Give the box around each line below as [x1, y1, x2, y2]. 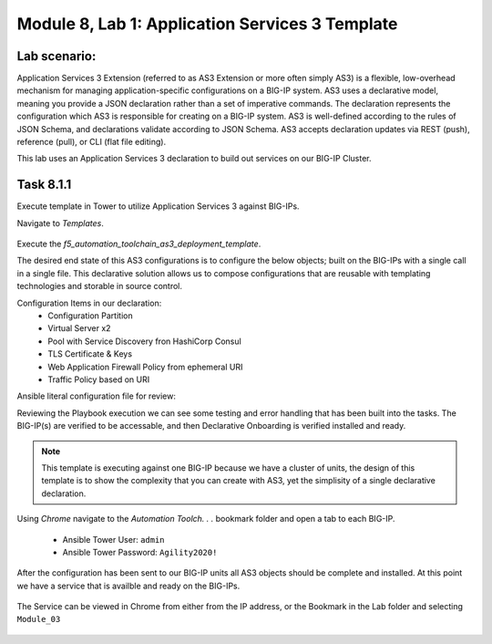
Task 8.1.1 [16, 177, 72, 192]
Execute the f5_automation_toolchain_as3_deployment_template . [16, 238, 261, 250]
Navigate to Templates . [16, 217, 105, 228]
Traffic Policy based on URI [47, 374, 150, 385]
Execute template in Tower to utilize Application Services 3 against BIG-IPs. [16, 201, 300, 212]
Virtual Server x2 [47, 323, 111, 334]
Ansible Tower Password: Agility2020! [62, 546, 218, 557]
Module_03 [16, 614, 61, 625]
